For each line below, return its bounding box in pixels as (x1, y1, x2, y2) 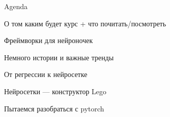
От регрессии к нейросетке (4, 69, 87, 80)
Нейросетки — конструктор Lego (4, 86, 107, 96)
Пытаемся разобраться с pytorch (4, 103, 105, 113)
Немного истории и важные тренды (4, 52, 114, 62)
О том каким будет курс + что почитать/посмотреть (4, 18, 166, 28)
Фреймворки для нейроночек (4, 35, 93, 46)
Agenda (4, 1, 28, 11)
